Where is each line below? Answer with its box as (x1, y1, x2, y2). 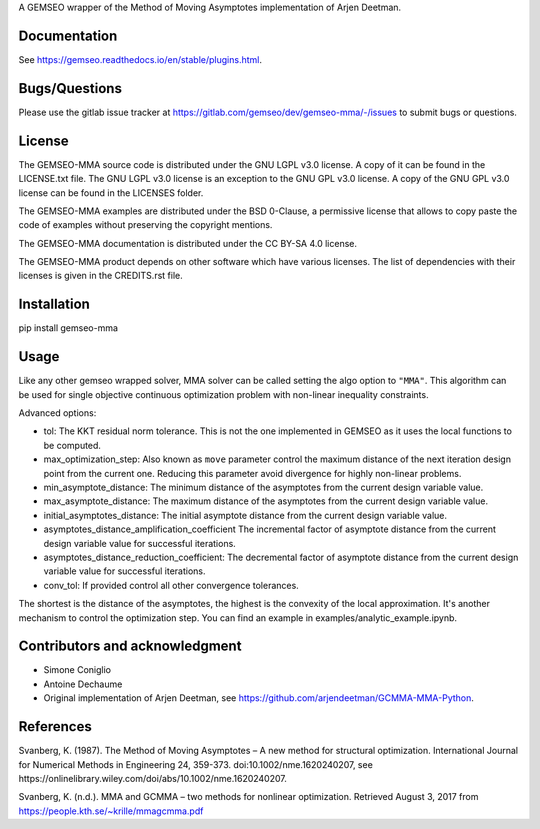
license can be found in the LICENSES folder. (18, 186, 204, 199)
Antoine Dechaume (43, 678, 123, 690)
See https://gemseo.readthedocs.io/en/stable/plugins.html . (18, 53, 262, 65)
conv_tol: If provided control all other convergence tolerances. (43, 579, 299, 591)
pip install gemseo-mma (18, 322, 119, 334)
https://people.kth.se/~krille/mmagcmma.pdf (18, 805, 204, 817)
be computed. (43, 439, 102, 451)
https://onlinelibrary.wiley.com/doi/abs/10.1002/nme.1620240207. (18, 772, 287, 784)
